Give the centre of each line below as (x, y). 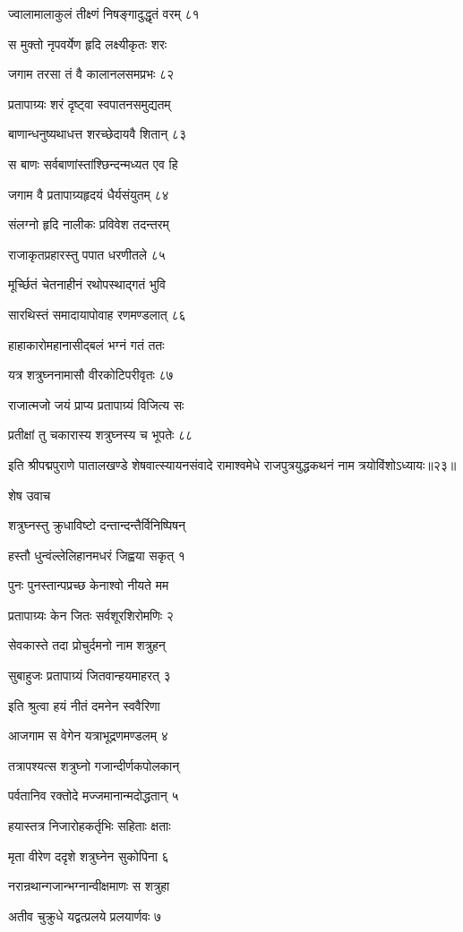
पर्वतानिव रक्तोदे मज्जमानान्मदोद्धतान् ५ (94, 795)
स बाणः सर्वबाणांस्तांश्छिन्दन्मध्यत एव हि (93, 163)
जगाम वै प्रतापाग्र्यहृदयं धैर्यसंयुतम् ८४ (89, 194)
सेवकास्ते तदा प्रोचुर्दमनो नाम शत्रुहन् (87, 645)
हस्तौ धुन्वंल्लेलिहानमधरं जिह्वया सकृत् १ (97, 555)
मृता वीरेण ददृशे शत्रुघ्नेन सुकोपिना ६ (89, 855)
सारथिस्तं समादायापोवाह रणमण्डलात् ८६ (97, 314)
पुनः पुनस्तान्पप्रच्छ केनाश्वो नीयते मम (89, 585)
